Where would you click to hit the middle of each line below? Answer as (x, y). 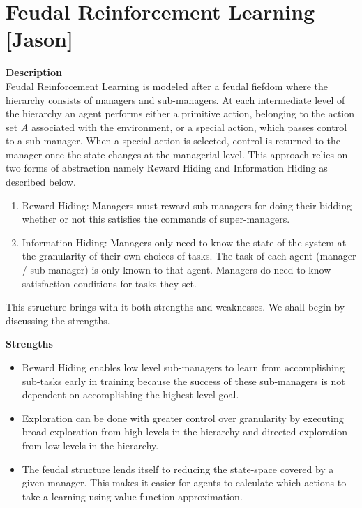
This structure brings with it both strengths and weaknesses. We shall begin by (175, 307)
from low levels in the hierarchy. (90, 445)
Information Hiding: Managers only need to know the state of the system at (184, 242)
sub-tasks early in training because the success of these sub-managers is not (183, 381)
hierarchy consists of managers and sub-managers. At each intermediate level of (175, 99)
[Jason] (39, 39)
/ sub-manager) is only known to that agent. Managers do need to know (176, 270)
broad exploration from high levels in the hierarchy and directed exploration (185, 432)
